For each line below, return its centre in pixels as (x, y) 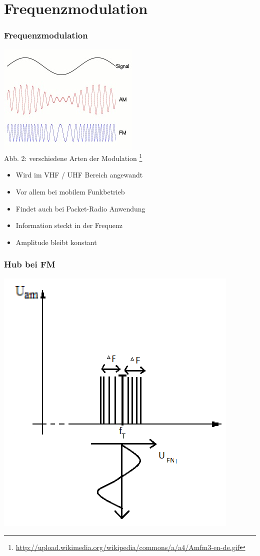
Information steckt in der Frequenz (69, 225)
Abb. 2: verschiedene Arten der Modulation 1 (73, 157)
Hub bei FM (30, 264)
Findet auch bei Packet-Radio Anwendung (80, 208)
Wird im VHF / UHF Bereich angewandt (79, 175)
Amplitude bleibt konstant (56, 242)
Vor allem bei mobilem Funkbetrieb (70, 192)
